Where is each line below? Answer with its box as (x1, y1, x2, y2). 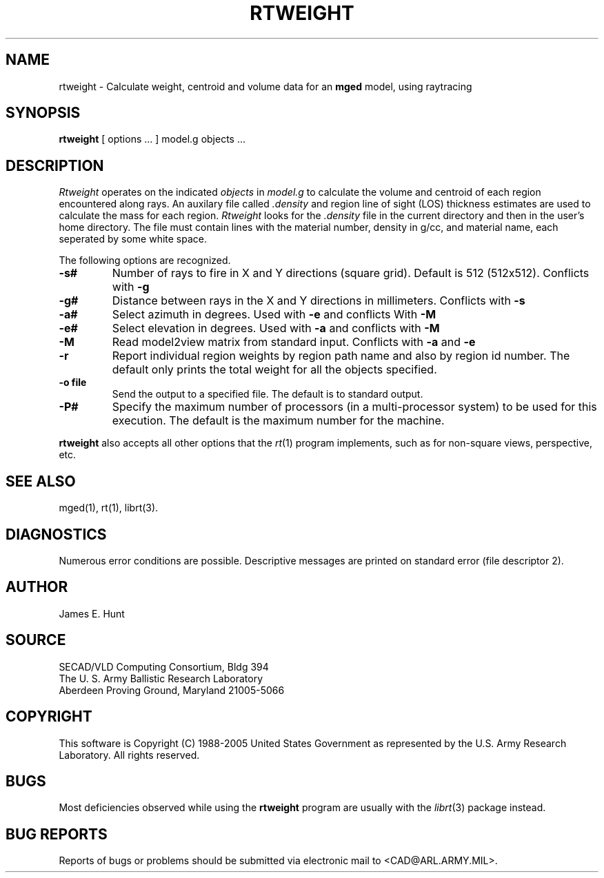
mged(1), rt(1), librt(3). (59, 502, 159, 514)
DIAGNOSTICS (6, 525, 107, 543)
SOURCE (6, 631, 66, 649)
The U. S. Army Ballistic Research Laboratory (59, 672, 263, 684)
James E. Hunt (59, 607, 125, 620)
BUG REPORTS (6, 825, 108, 843)
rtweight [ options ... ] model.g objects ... (59, 133, 246, 145)
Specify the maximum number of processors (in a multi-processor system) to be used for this (112, 400, 597, 414)
